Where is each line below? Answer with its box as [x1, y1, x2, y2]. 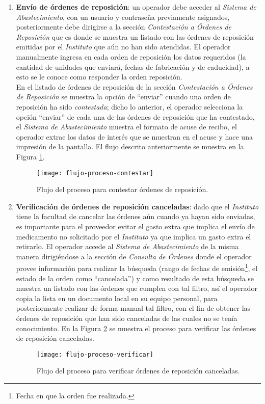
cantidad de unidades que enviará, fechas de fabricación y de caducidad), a [16, 61, 250, 72]
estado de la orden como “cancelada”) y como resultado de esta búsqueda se [16, 273, 254, 283]
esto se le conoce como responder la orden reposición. [16, 71, 182, 82]
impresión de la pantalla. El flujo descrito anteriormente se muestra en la [16, 141, 244, 152]
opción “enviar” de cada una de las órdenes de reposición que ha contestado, [16, 111, 255, 122]
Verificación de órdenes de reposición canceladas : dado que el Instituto [16, 201, 259, 211]
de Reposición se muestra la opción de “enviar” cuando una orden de [16, 91, 231, 102]
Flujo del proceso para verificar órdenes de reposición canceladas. [36, 365, 240, 376]
